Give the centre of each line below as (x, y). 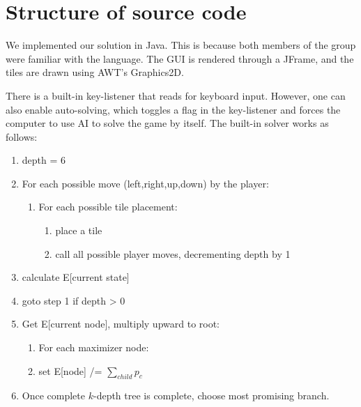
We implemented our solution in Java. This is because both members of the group (181, 45)
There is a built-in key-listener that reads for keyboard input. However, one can (176, 95)
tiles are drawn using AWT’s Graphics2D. (95, 72)
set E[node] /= (70, 370)
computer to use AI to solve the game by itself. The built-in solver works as (167, 123)
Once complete (53, 396)
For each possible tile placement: (108, 207)
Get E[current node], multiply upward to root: (121, 324)
